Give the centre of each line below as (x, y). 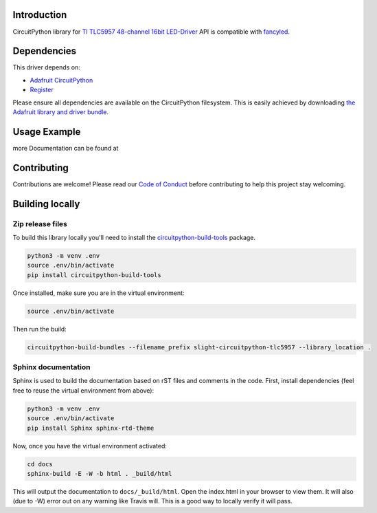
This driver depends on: (46, 67)
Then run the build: (39, 329)
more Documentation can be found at (66, 148)
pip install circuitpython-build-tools (94, 275)
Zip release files (40, 223)
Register (42, 90)
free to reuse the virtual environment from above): (83, 390)
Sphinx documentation (52, 367)
